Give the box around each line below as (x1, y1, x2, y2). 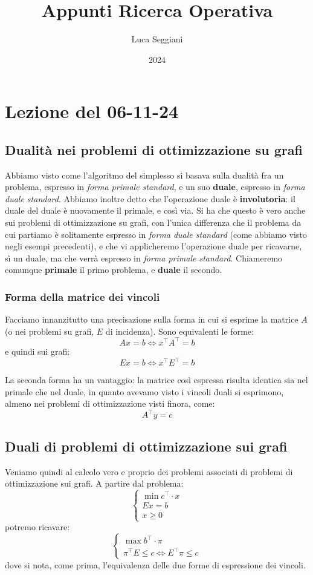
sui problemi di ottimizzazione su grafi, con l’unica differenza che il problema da (5, 216, 302, 229)
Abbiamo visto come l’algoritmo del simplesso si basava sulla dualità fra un (5, 168, 284, 181)
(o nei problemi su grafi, (5, 324, 94, 337)
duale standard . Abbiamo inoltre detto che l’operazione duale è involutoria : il (5, 192, 295, 205)
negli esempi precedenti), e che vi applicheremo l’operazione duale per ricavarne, (5, 240, 302, 252)
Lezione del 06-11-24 (5, 99, 179, 123)
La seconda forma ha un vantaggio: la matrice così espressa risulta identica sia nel (5, 373, 308, 386)
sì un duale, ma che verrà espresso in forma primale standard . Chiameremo (5, 251, 283, 264)
